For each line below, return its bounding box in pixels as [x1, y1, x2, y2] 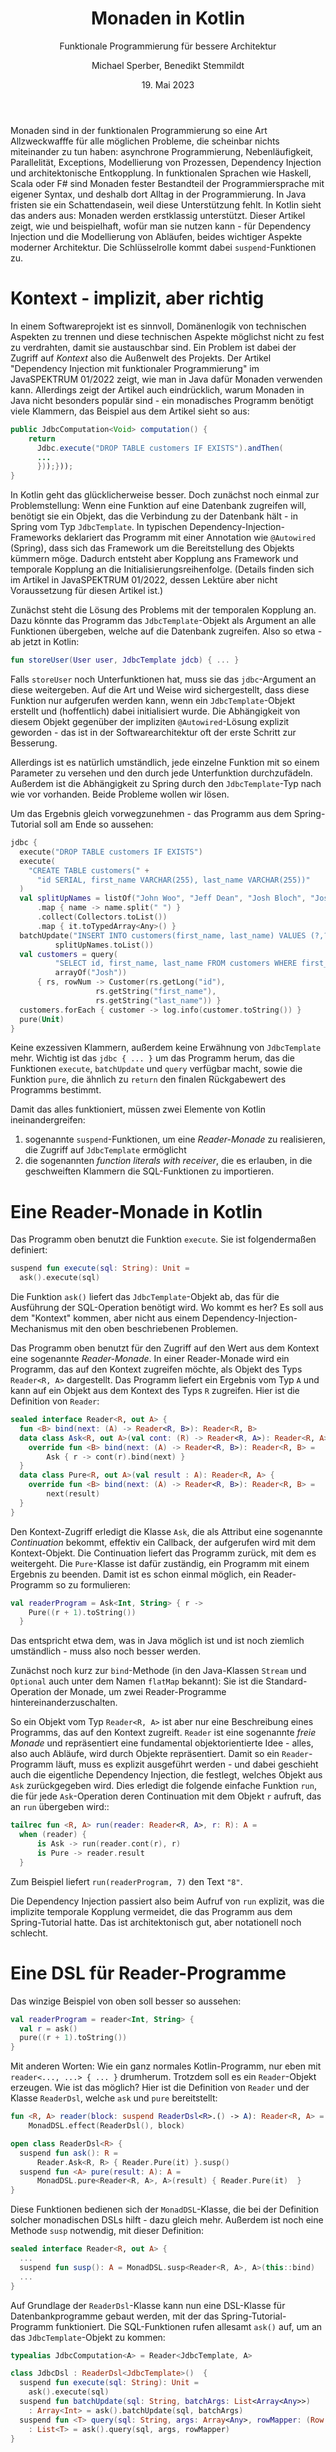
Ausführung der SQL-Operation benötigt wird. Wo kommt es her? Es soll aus [10, 1302, 324, 1314]
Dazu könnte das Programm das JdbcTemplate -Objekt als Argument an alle [10, 615, 317, 627]
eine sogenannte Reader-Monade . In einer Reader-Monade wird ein [10, 1353, 290, 1365]
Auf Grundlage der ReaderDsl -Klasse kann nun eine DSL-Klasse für [10, 2299, 286, 2311]
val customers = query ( [19, 949, 118, 959]
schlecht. [10, 1927, 49, 1939]
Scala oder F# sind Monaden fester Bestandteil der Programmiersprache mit [10, 177, 325, 189]
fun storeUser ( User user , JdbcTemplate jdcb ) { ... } [10, 655, 240, 666]
